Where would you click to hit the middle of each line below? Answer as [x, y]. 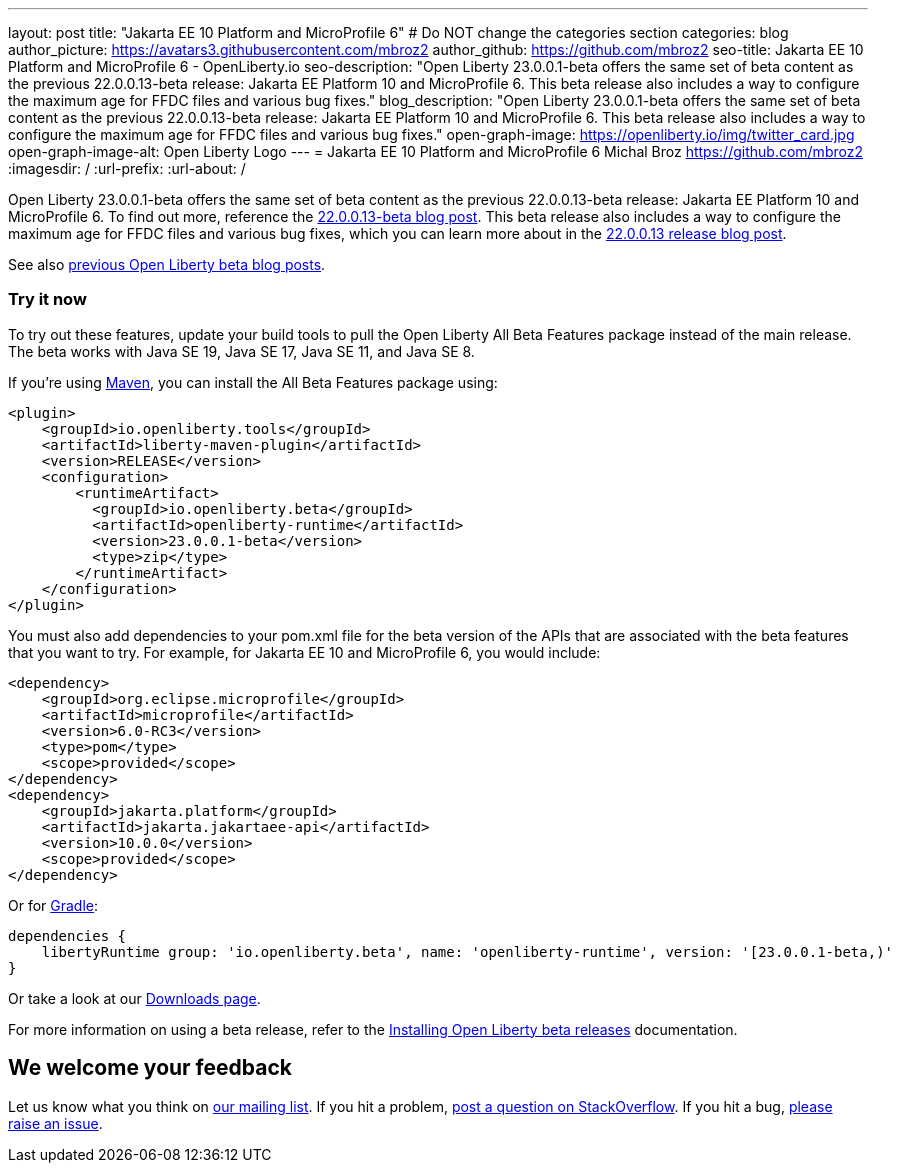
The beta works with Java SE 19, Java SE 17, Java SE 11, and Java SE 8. [241, 351]
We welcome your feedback [150, 1068]
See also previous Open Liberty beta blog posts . [167, 264]
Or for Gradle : [53, 905]
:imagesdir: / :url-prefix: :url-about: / [127, 168]
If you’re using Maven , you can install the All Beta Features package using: [253, 382]
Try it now [47, 299]
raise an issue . [55, 1123]
